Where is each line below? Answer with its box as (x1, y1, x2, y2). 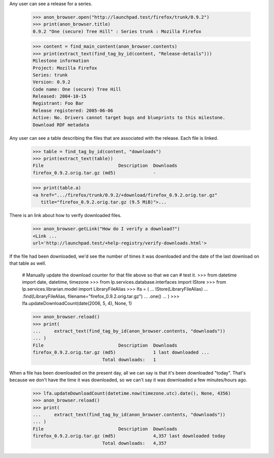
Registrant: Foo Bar (32, 101, 84, 106)
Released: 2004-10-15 (32, 94, 87, 99)
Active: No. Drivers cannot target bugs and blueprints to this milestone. (32, 115, 226, 120)
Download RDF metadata (32, 122, 89, 128)
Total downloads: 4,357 (102, 440, 167, 446)
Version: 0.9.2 (32, 79, 71, 85)
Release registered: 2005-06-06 (32, 107, 114, 113)
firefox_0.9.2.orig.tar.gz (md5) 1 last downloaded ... (32, 350, 210, 355)
